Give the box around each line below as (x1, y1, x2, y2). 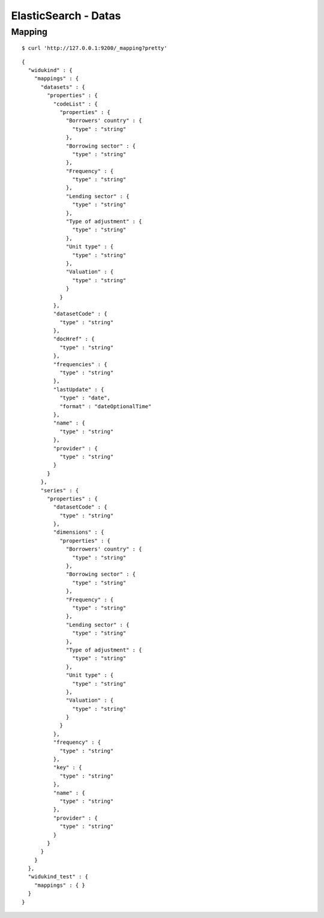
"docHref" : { (53, 336, 95, 342)
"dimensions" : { (53, 529, 104, 536)
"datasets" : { (40, 83, 85, 90)
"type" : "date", (59, 394, 111, 402)
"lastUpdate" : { (53, 386, 104, 393)
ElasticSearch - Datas (11, 9, 121, 22)
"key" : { (53, 764, 82, 771)
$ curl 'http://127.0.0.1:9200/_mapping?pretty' (22, 45, 167, 52)
